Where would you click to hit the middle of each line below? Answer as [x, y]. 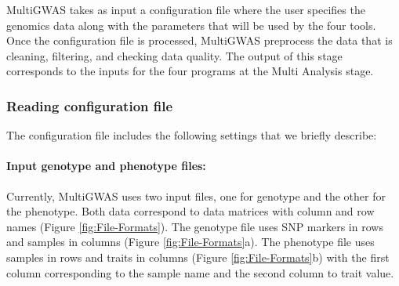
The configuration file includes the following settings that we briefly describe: [192, 135]
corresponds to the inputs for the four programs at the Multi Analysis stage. [190, 71]
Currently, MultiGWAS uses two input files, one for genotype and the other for [196, 195]
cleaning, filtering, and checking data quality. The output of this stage [174, 55]
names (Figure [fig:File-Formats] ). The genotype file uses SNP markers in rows [195, 226]
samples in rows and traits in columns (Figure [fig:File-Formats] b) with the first [198, 257]
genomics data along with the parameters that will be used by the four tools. [191, 25]
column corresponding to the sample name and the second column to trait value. [200, 272]
